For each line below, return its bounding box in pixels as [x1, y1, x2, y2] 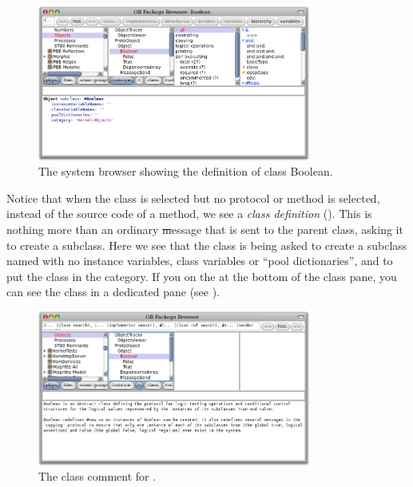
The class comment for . [38, 468, 157, 485]
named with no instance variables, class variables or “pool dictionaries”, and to [6, 252, 393, 269]
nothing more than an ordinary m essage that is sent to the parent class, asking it [6, 221, 403, 238]
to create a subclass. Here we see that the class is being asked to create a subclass [6, 236, 407, 253]
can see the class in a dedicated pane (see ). [6, 283, 220, 300]
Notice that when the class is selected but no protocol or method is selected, [6, 189, 380, 206]
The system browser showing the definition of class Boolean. [38, 163, 333, 180]
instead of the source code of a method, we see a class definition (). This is [6, 205, 372, 222]
